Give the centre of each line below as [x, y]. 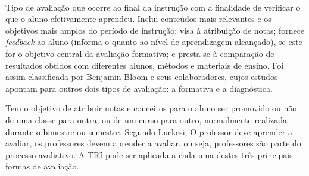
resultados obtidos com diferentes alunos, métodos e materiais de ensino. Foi [145, 65]
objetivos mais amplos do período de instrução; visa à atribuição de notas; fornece [155, 30]
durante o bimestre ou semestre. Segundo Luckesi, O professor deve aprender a [149, 131]
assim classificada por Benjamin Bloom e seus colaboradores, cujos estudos [142, 77]
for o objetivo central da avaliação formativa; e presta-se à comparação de [140, 53]
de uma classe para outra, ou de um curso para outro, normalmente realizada [146, 119]
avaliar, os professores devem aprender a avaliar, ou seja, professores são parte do [153, 143]
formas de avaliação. [42, 166]
